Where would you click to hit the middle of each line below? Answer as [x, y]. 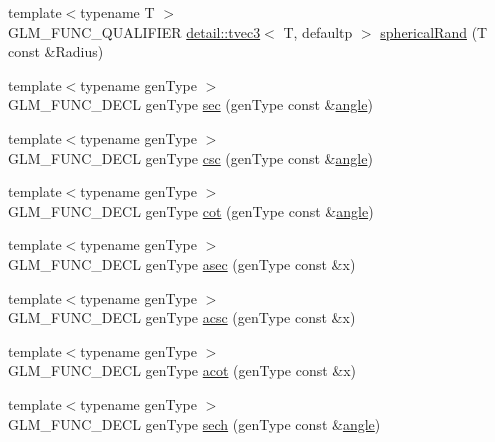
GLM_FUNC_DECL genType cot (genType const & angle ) [191, 210]
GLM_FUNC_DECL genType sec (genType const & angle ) [190, 104]
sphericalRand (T [434, 31]
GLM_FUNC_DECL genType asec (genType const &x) [182, 263]
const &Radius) [56, 51]
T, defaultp [318, 31]
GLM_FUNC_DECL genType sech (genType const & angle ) [194, 423]
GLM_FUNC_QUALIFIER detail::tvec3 [134, 31]
